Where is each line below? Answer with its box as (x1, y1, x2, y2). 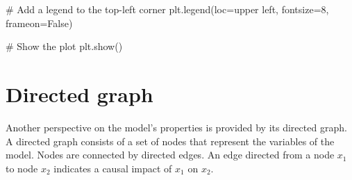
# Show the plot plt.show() (6, 39, 123, 54)
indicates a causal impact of (53, 161, 172, 175)
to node (6, 161, 38, 175)
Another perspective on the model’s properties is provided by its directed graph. (6, 120, 347, 134)
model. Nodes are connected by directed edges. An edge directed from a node (6, 147, 335, 162)
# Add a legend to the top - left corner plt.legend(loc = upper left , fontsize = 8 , (6, 2, 329, 16)
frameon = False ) (6, 15, 73, 30)
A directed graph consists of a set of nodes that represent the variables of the (6, 133, 335, 148)
